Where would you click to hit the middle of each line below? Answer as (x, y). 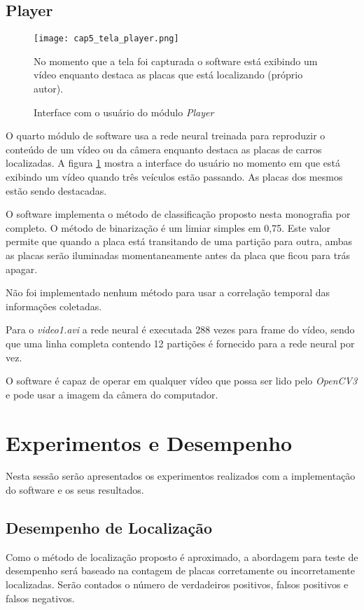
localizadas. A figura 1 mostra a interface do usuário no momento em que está (173, 163)
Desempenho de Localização (109, 528)
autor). (49, 89)
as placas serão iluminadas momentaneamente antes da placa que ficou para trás (178, 255)
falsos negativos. (40, 598)
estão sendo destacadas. (56, 190)
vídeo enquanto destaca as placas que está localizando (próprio (168, 75)
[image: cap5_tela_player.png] (106, 39)
